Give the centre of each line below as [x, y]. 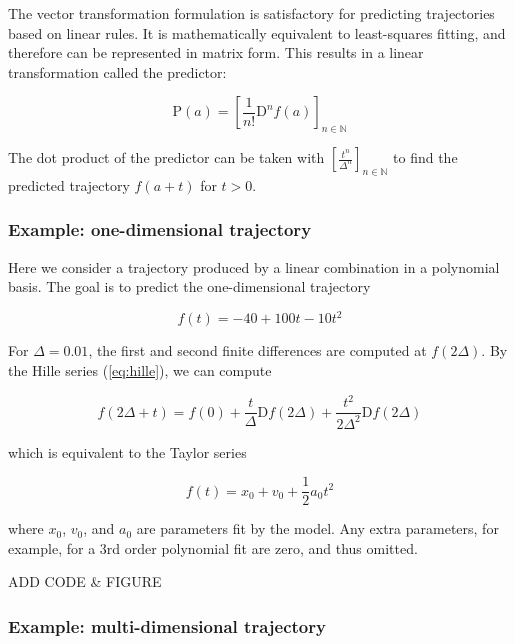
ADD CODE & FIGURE [85, 581]
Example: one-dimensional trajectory [160, 229]
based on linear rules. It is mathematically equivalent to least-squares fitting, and [257, 32]
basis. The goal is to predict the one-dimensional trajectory [189, 286]
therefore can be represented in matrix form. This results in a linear [216, 52]
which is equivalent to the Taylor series [127, 451]
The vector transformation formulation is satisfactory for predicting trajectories [251, 13]
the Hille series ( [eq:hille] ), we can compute [140, 370]
